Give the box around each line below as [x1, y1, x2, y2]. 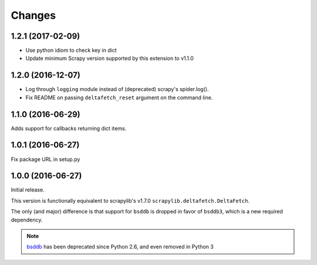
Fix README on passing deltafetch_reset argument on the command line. [25, 94, 213, 101]
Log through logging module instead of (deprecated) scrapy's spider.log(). [25, 86, 209, 93]
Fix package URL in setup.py [11, 156, 80, 163]
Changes [11, 9, 56, 22]
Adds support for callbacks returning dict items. [11, 125, 127, 132]
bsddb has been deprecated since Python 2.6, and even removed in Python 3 [26, 243, 214, 250]
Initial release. [11, 186, 45, 193]
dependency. [11, 216, 43, 223]
